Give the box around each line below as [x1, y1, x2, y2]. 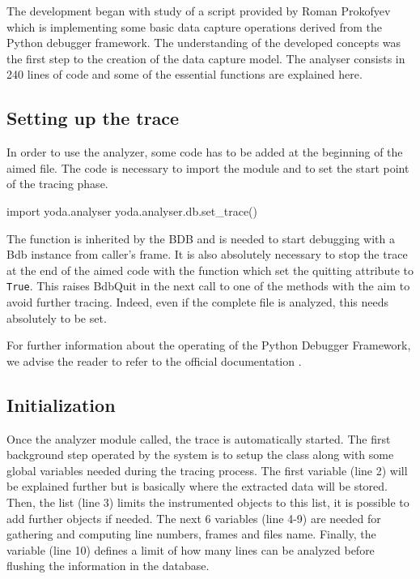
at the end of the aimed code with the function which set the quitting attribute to [6, 261, 414, 278]
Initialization [6, 392, 116, 417]
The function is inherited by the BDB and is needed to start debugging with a [6, 229, 396, 247]
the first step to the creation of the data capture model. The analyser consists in [6, 49, 405, 66]
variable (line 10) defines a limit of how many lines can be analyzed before [6, 541, 375, 558]
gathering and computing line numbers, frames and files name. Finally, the [6, 525, 376, 543]
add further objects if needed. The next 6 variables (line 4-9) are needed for [6, 509, 381, 526]
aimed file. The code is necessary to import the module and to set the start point [6, 159, 409, 176]
